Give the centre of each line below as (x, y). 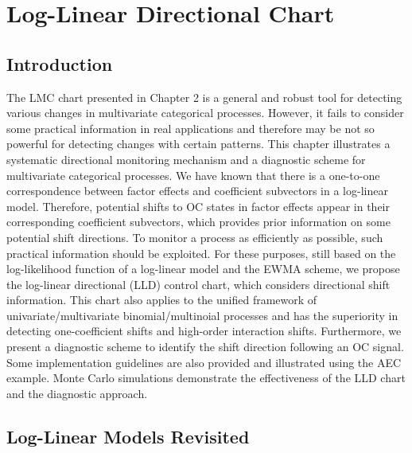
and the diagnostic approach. (77, 393)
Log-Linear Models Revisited (128, 436)
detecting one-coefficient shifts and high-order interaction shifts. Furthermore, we (204, 331)
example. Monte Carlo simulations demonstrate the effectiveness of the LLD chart (206, 378)
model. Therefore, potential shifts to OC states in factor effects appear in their (198, 206)
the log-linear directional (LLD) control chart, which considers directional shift (198, 284)
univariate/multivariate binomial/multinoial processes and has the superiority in (202, 315)
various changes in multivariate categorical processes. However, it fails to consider (205, 113)
